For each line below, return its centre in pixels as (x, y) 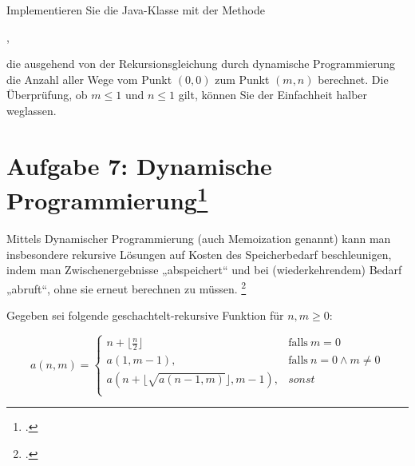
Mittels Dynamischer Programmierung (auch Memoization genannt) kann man (199, 239)
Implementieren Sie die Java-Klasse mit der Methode (136, 10)
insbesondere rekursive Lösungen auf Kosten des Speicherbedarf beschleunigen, (199, 254)
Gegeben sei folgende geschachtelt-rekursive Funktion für (145, 315)
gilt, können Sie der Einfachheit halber (273, 95)
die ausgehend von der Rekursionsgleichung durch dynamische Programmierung (201, 64)
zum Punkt (242, 79)
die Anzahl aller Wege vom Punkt (89, 79)
